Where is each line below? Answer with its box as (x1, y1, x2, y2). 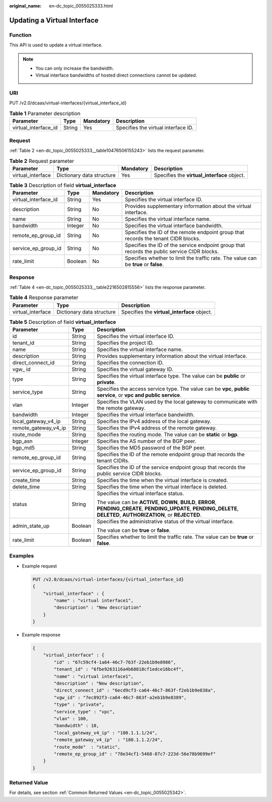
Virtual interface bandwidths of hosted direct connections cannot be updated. (35, 72, 197, 78)
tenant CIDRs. (96, 457, 129, 464)
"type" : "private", (53, 702, 105, 708)
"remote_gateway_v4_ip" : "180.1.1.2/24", (53, 737, 163, 743)
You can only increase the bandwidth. (35, 65, 114, 71)
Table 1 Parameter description (9, 110, 81, 117)
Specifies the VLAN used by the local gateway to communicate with (96, 398, 258, 405)
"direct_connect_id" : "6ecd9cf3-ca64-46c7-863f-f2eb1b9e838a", (53, 688, 216, 693)
